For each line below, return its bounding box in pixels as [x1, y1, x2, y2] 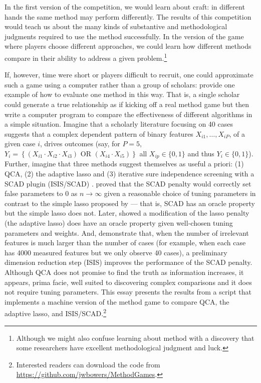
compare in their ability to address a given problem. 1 [5, 51, 167, 63]
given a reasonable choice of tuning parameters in [104, 188, 256, 199]
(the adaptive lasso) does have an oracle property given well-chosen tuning [5, 217, 233, 228]
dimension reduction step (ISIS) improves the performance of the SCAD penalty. [5, 257, 252, 267]
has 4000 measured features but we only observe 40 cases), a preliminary [5, 247, 227, 257]
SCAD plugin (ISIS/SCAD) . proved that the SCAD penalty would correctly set [5, 178, 251, 188]
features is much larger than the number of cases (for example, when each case [5, 237, 246, 248]
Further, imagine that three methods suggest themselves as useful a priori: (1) [5, 158, 244, 169]
